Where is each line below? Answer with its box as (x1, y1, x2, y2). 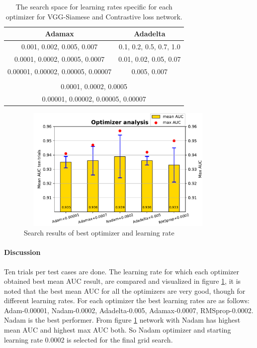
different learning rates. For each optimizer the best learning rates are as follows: (4, 295, 250, 306)
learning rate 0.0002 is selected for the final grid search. (4, 334, 173, 345)
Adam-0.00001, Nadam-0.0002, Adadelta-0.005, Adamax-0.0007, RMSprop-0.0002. (4, 305, 254, 315)
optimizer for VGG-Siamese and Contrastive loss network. (5, 11, 182, 21)
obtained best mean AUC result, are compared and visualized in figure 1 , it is (4, 276, 241, 286)
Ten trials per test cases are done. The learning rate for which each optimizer (4, 266, 240, 276)
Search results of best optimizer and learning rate (24, 228, 174, 238)
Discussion (4, 247, 41, 257)
